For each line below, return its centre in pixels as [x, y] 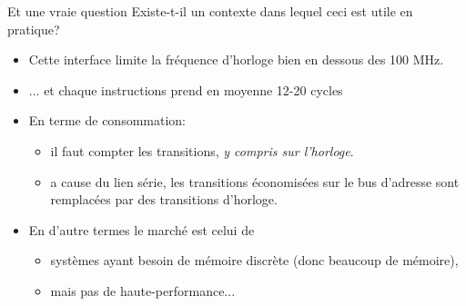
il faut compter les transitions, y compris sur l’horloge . [202, 150]
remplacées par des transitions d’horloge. [164, 199]
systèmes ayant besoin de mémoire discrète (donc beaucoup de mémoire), [254, 260]
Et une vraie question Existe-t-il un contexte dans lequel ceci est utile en [210, 11]
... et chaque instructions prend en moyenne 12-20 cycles [186, 89]
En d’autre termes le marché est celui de [142, 229]
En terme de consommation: [107, 120]
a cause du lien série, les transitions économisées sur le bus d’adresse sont [255, 181]
